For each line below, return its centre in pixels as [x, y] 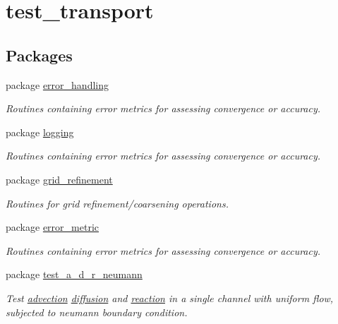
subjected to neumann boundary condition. [97, 312]
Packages [39, 55]
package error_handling [57, 84]
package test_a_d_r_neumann [74, 274]
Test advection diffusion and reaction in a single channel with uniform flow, [170, 298]
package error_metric [52, 227]
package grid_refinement [59, 179]
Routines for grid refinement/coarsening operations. [117, 203]
